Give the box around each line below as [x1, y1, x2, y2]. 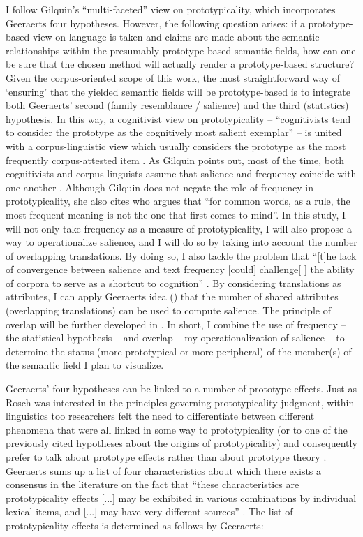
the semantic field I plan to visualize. [6, 358, 164, 372]
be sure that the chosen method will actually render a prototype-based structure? [6, 57, 355, 71]
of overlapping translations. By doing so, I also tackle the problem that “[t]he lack [6, 248, 357, 263]
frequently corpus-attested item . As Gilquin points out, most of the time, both [6, 152, 345, 167]
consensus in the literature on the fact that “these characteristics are [6, 477, 299, 492]
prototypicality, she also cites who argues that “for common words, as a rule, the [6, 193, 350, 208]
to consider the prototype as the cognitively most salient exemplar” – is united [6, 125, 342, 140]
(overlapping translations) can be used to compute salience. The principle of [6, 303, 331, 318]
